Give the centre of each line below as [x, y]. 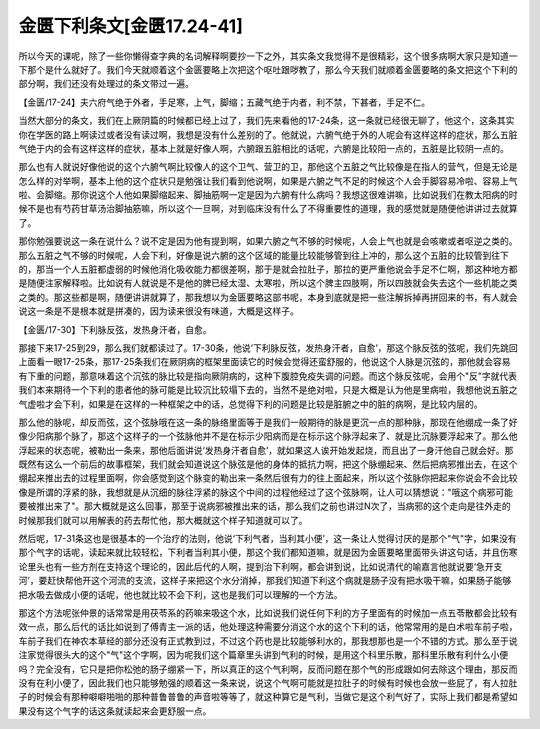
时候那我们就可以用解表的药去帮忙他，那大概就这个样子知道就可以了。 [163, 520]
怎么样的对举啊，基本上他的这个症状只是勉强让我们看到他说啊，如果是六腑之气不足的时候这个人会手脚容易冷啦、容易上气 [268, 181]
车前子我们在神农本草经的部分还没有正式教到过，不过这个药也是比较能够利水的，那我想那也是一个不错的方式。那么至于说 [268, 641]
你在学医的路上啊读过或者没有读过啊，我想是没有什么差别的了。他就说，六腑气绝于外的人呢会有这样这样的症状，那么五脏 [268, 134]
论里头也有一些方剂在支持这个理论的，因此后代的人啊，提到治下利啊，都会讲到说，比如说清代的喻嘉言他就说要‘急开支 [260, 566]
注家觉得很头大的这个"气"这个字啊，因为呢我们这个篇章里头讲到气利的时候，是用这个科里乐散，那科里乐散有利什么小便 [263, 655]
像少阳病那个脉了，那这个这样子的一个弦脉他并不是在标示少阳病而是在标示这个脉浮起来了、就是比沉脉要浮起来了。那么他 [268, 436]
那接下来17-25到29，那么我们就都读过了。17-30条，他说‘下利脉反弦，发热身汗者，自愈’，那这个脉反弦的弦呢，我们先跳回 [268, 347]
